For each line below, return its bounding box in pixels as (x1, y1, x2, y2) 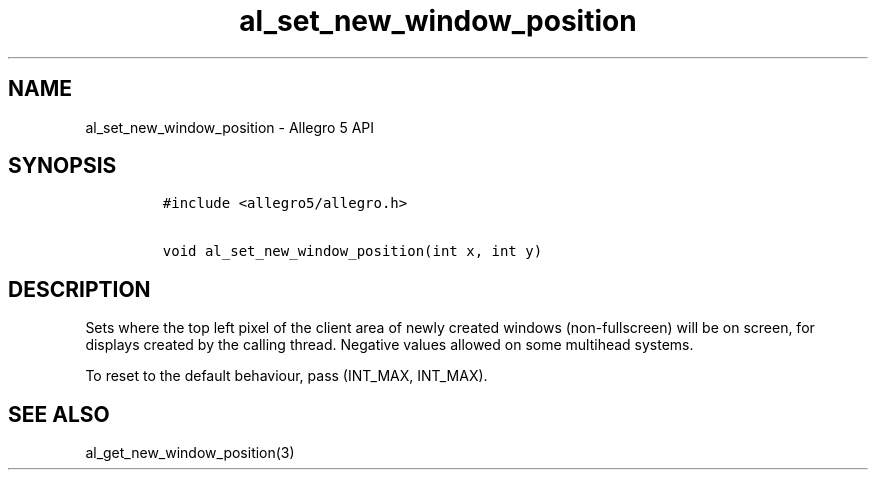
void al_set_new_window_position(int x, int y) (162, 243, 543, 260)
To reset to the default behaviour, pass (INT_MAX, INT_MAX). (85, 367, 488, 385)
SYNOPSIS (8, 153, 117, 179)
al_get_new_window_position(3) (85, 444, 295, 462)
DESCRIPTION (8, 276, 151, 302)
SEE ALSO (8, 401, 110, 427)
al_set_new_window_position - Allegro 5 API (85, 118, 375, 136)
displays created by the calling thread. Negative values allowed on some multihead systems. (85, 336, 694, 354)
